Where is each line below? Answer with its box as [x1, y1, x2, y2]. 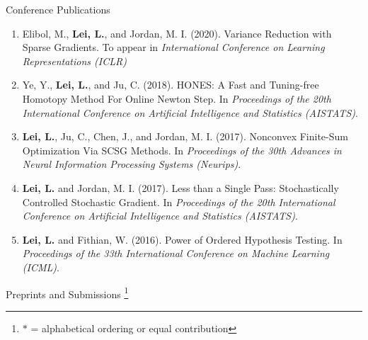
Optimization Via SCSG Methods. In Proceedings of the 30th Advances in [22, 142, 342, 157]
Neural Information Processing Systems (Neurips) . [22, 157, 241, 171]
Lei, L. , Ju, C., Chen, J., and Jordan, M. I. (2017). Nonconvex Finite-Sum [22, 129, 348, 144]
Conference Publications [6, 2, 110, 16]
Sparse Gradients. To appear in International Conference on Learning [22, 40, 325, 55]
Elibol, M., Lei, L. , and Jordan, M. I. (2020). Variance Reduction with [22, 25, 332, 40]
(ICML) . [22, 259, 59, 274]
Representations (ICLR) [22, 53, 127, 68]
